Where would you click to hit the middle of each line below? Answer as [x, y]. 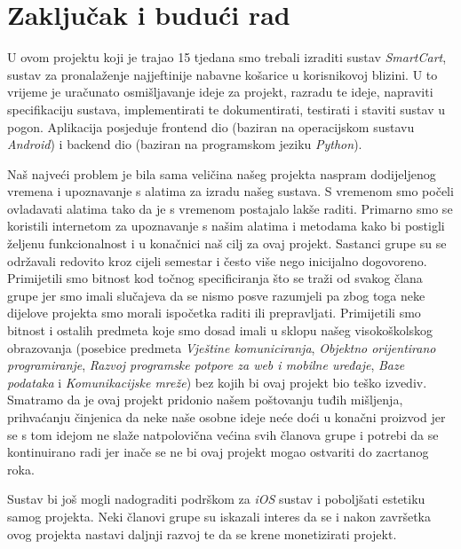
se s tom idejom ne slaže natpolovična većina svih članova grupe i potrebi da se [223, 434]
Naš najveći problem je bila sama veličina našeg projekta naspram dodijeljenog [222, 173]
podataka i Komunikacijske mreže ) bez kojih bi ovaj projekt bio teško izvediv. [217, 382]
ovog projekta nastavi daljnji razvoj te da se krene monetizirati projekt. [202, 533]
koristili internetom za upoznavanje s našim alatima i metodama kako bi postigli [226, 226]
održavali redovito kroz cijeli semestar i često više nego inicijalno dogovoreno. [217, 260]
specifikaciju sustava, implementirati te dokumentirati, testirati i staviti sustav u [226, 109]
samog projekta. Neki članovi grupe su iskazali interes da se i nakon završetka [219, 516]
